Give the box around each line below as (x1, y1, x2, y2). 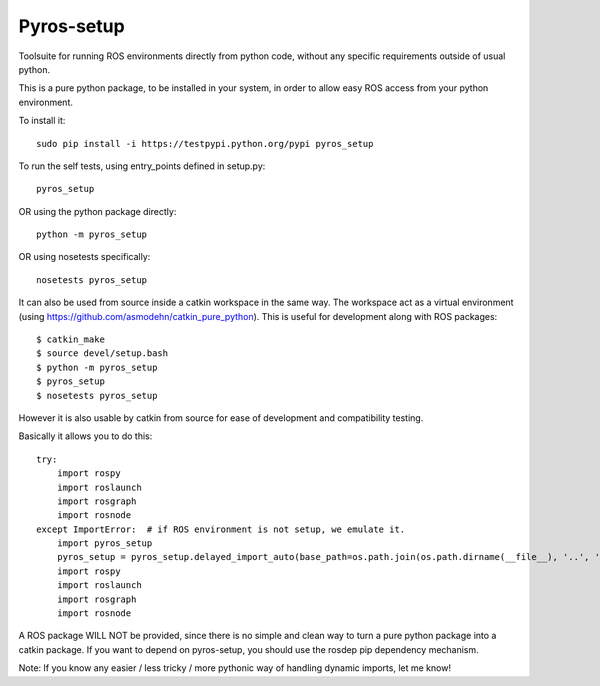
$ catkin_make (36, 334, 105, 345)
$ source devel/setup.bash (36, 348, 169, 359)
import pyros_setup (56, 538, 153, 549)
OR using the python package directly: (18, 205, 177, 217)
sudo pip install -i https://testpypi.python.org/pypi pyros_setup (36, 138, 374, 149)
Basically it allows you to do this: (18, 430, 153, 442)
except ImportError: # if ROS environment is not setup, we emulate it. (36, 523, 406, 535)
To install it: (18, 115, 66, 127)
